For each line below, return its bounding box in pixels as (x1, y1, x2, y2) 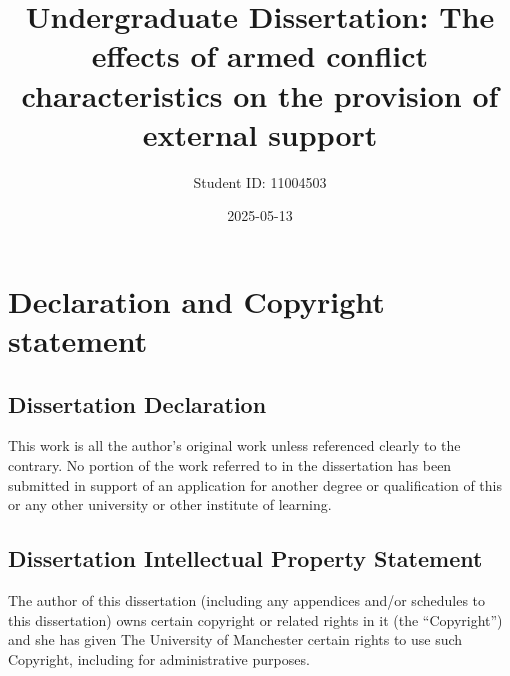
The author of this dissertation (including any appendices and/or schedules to (8, 590, 486, 611)
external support (142, 113, 378, 154)
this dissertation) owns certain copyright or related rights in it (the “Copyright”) (8, 609, 503, 630)
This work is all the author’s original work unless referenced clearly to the (8, 435, 461, 456)
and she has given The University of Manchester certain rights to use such (8, 629, 463, 650)
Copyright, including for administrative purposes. (8, 648, 310, 669)
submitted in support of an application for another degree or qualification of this (8, 474, 503, 495)
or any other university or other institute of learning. (8, 494, 332, 515)
